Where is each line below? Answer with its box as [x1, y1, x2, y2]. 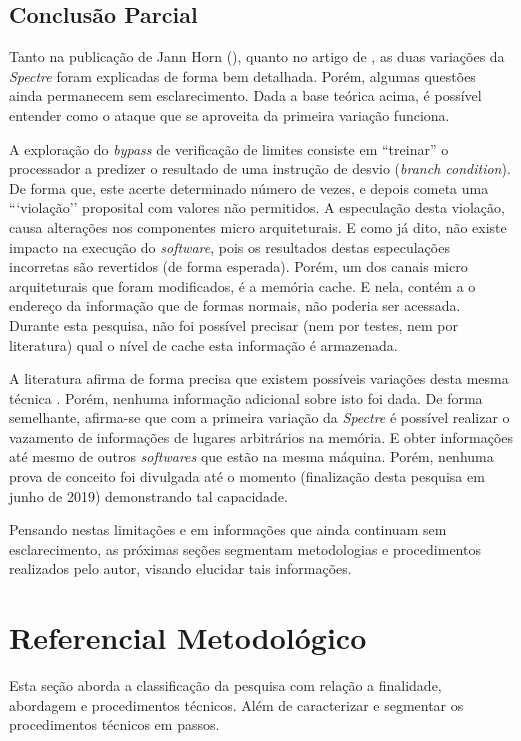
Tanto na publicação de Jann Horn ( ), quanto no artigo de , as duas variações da [9, 46, 505, 67]
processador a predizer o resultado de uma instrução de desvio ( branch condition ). [9, 158, 511, 179]
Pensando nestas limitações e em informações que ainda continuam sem [9, 519, 447, 540]
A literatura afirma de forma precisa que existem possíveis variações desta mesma [9, 368, 509, 389]
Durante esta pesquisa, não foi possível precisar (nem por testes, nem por [9, 314, 458, 335]
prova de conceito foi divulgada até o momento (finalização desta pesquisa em [9, 466, 485, 487]
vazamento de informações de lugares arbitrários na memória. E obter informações [9, 426, 514, 447]
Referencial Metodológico [9, 617, 367, 658]
